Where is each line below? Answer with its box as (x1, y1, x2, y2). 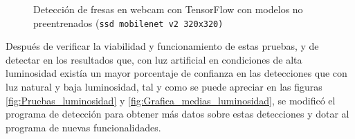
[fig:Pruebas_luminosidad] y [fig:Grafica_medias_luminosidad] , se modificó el (6, 93, 336, 107)
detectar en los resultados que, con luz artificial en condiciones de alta (6, 52, 302, 66)
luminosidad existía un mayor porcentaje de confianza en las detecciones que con (6, 66, 347, 80)
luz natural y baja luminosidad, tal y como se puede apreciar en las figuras (6, 80, 322, 94)
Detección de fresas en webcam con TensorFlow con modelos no (33, 2, 303, 16)
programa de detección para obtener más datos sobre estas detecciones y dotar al (6, 106, 349, 121)
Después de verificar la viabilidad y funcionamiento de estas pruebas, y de (6, 39, 319, 53)
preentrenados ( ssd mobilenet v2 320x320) (33, 15, 224, 30)
